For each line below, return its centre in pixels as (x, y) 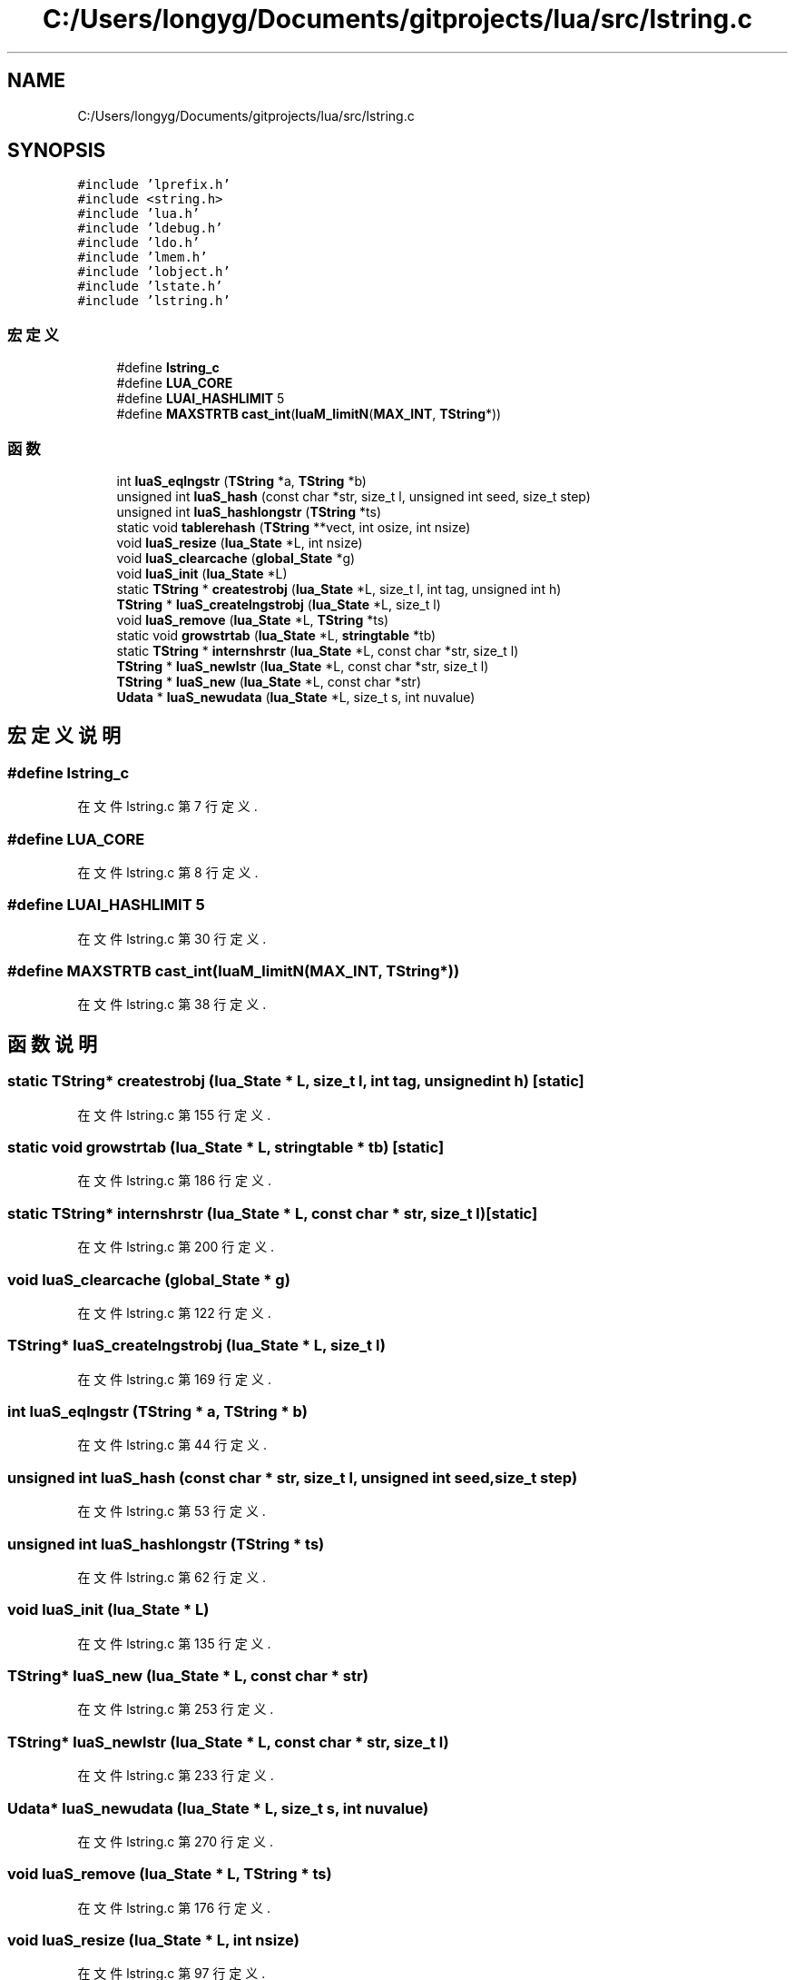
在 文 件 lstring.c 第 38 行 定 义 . (172, 1005)
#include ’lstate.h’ (150, 287)
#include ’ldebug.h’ (150, 228)
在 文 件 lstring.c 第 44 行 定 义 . (172, 1445)
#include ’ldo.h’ (139, 243)
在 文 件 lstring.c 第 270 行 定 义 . (175, 1841)
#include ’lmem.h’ (142, 257)
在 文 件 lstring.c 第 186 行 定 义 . (174, 1181)
